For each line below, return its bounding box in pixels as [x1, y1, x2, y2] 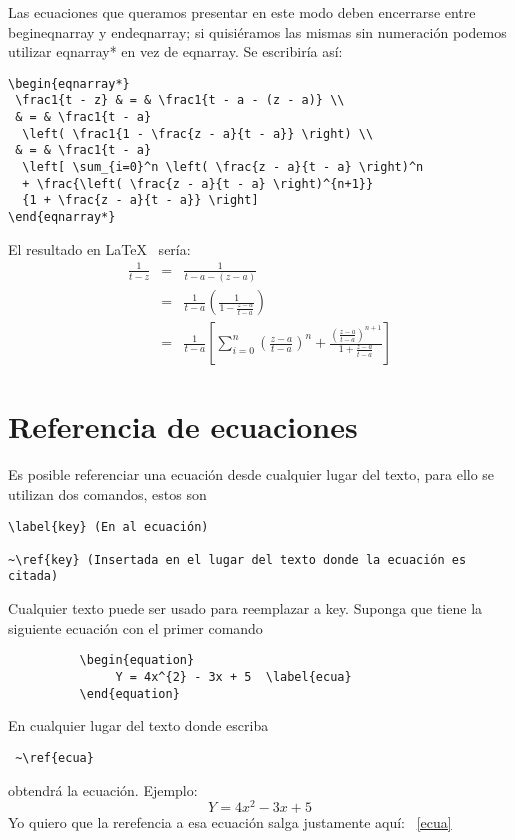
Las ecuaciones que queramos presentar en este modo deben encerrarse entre [8, 2, 476, 22]
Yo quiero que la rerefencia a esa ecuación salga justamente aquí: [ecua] [8, 812, 452, 833]
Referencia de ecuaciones [8, 406, 358, 447]
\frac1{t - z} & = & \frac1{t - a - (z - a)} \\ [15, 93, 345, 108]
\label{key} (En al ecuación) [8, 519, 209, 534]
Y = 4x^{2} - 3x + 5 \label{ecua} [115, 669, 352, 684]
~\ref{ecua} [15, 750, 94, 765]
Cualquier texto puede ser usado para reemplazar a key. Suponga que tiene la [8, 598, 483, 619]
